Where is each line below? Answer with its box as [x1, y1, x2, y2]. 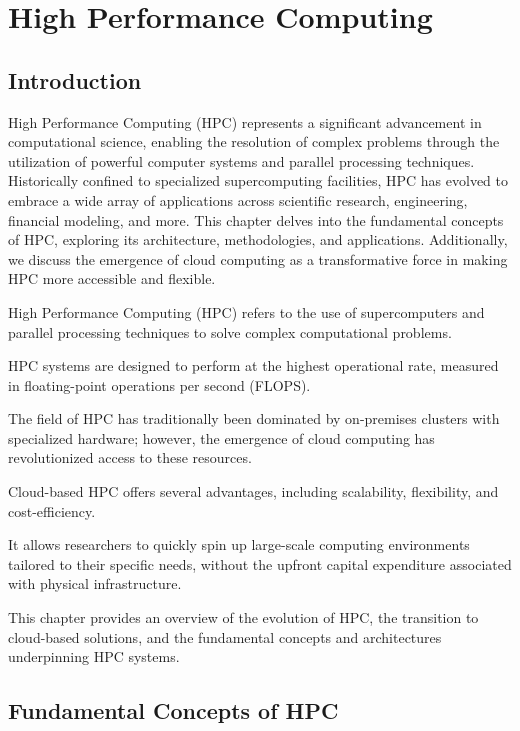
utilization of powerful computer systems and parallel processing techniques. [8, 150, 475, 171]
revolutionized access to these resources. [8, 447, 252, 468]
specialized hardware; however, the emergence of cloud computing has [8, 427, 435, 448]
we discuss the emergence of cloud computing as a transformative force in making [8, 248, 508, 269]
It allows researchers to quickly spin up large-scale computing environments [8, 534, 470, 555]
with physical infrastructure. [8, 573, 182, 594]
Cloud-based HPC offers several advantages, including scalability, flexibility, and [8, 481, 499, 502]
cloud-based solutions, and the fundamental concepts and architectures [8, 626, 442, 647]
